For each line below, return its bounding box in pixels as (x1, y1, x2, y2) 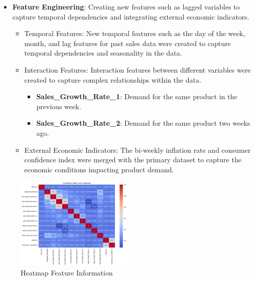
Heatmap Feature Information (21, 267, 113, 278)
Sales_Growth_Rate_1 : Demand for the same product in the (36, 91, 237, 102)
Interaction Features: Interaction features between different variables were (24, 64, 251, 75)
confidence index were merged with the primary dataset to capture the (24, 154, 241, 165)
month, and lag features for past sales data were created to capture (24, 38, 231, 48)
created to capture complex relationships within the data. (24, 74, 201, 85)
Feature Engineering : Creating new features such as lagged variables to (12, 2, 240, 12)
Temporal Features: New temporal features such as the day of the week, (24, 28, 245, 39)
